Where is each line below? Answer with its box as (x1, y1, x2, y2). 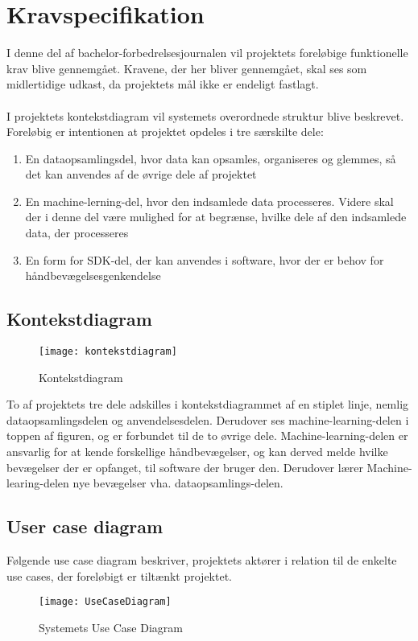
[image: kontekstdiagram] (39, 346, 177, 358)
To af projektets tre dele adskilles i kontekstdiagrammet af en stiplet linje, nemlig (6, 396, 409, 413)
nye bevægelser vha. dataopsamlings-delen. (72, 475, 283, 491)
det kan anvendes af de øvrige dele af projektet (25, 166, 257, 183)
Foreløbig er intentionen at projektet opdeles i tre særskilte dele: (6, 123, 324, 140)
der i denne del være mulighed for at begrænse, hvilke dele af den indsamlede (25, 208, 407, 225)
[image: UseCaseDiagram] (39, 596, 172, 608)
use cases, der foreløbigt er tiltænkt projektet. (6, 567, 232, 584)
